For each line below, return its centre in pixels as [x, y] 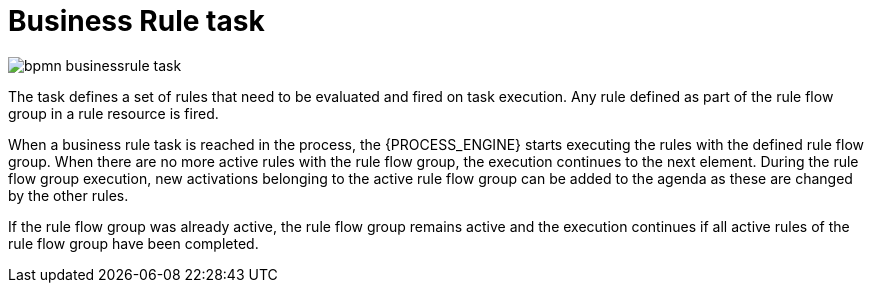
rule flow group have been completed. [133, 243]
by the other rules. [68, 195]
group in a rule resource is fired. [113, 113]
